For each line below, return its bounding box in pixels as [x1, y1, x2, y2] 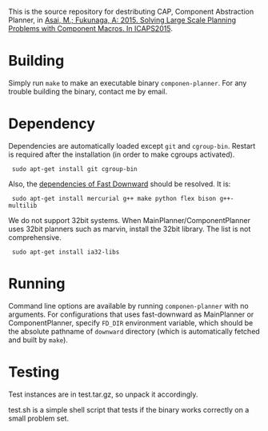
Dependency [8, 115, 96, 133]
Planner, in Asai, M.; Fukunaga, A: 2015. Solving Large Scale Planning [8, 15, 237, 25]
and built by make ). [8, 335, 68, 345]
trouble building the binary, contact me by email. [8, 86, 168, 96]
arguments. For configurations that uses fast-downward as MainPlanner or [8, 309, 254, 319]
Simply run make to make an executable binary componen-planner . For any [8, 78, 247, 87]
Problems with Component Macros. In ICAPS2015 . [8, 24, 174, 33]
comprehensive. [8, 232, 62, 242]
